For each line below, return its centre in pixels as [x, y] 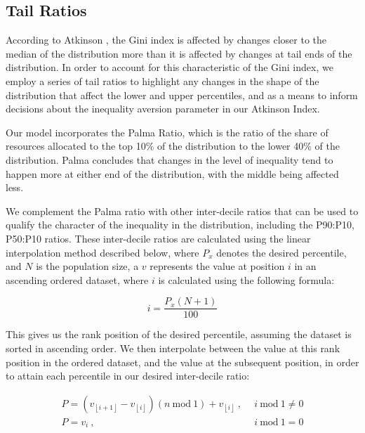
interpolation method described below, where [102, 252]
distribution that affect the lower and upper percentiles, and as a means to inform [182, 95]
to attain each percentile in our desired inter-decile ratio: [128, 376]
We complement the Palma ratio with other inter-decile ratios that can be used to [182, 211]
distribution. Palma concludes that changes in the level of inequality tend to [170, 159]
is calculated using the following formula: [246, 279]
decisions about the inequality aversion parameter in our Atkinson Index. [163, 109]
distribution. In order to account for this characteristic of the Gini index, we [170, 67]
